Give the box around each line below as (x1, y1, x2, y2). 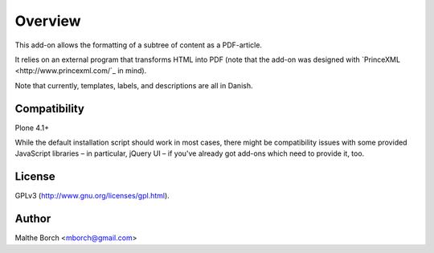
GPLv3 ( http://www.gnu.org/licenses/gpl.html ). (14, 191, 170, 201)
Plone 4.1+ (14, 123, 50, 133)
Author (14, 212, 51, 226)
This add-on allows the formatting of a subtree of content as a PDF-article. (14, 40, 263, 50)
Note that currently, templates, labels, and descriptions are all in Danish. (14, 80, 253, 90)
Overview (14, 12, 81, 30)
